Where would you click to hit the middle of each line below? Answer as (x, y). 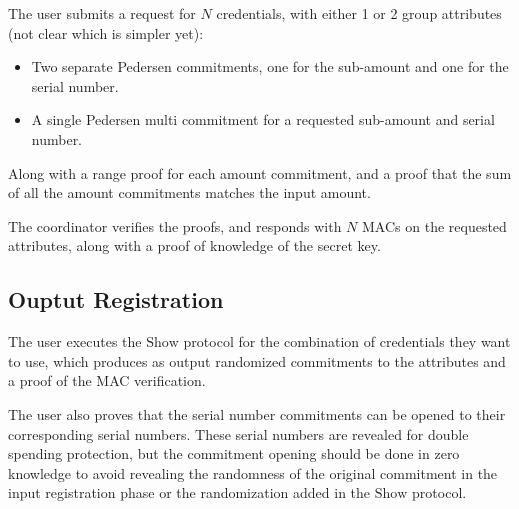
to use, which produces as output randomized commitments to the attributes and (257, 360)
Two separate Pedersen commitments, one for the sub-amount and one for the (270, 66)
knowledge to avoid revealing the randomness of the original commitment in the (253, 472)
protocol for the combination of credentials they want (347, 341)
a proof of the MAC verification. (107, 380)
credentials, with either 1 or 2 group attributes (359, 13)
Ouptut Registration (116, 299)
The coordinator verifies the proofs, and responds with (175, 225)
